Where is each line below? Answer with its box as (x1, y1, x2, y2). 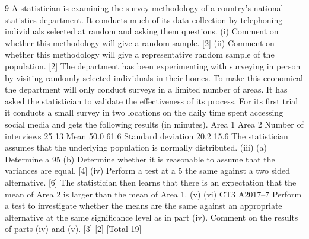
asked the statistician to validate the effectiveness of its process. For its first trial (5, 94, 298, 107)
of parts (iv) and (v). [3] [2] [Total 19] (5, 222, 142, 235)
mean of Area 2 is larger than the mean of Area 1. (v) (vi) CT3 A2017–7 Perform (5, 187, 302, 200)
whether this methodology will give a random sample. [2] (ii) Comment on (5, 36, 275, 49)
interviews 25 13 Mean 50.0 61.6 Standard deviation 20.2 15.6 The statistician (5, 129, 288, 142)
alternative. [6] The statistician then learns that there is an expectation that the (5, 176, 297, 188)
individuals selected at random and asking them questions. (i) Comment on (5, 25, 279, 37)
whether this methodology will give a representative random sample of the (5, 48, 275, 60)
